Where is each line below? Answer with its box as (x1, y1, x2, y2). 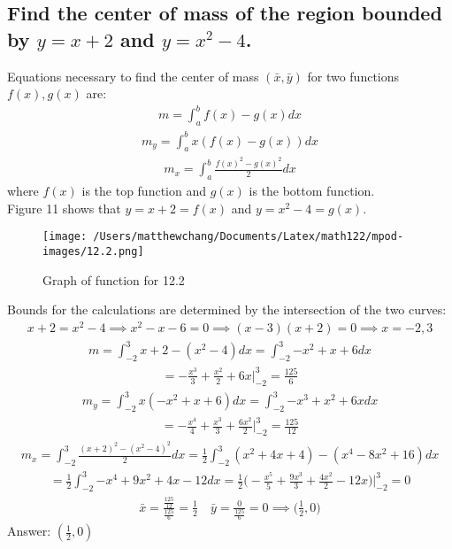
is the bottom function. (249, 182, 375, 200)
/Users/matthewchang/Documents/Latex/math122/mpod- (93, 230, 404, 244)
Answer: (7, 522, 51, 540)
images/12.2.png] (42, 244, 144, 258)
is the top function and (81, 182, 206, 200)
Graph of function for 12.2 (42, 270, 185, 289)
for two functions (307, 66, 400, 85)
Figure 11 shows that (7, 198, 121, 217)
